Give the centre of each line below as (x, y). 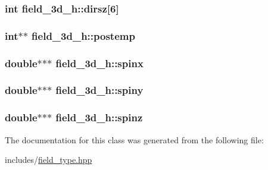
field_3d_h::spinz (99, 117)
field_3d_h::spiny (99, 90)
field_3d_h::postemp (83, 35)
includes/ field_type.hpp (49, 160)
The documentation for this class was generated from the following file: (134, 139)
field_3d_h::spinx (99, 63)
